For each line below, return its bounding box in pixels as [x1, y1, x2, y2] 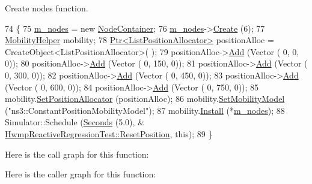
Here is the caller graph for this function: [5, 168, 156, 180]
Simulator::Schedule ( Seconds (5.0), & [5, 116, 144, 128]
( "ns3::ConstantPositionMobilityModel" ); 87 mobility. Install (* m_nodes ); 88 [5, 104, 285, 116]
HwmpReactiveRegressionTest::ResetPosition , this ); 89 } [5, 127, 213, 140]
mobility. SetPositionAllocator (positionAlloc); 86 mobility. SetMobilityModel [5, 92, 285, 105]
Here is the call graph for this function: [5, 147, 149, 160]
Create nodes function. [5, 2, 88, 14]
